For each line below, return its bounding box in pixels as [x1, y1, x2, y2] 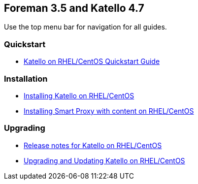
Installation [4, 73, 48, 84]
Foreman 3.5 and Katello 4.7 [4, 2, 144, 14]
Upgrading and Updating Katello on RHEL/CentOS [24, 156, 185, 165]
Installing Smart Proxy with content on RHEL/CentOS [24, 106, 194, 115]
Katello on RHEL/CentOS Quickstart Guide [24, 57, 160, 66]
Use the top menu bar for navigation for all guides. [4, 23, 167, 31]
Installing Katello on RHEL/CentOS [24, 91, 134, 100]
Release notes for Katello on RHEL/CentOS [24, 141, 162, 150]
